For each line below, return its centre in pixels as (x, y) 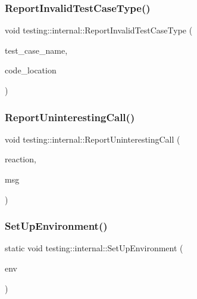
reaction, (21, 159)
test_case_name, (36, 50)
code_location (31, 70)
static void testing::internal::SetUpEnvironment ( (94, 248)
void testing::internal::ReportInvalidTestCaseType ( (99, 30)
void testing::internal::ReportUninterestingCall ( (93, 139)
